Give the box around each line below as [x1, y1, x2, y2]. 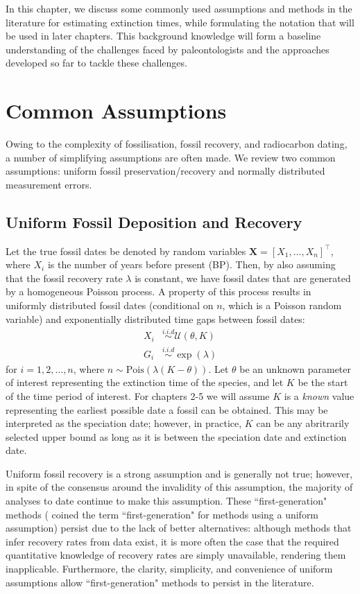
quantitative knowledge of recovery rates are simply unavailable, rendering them [6, 548, 346, 562]
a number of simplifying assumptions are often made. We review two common [6, 150, 336, 164]
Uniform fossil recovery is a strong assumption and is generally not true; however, [6, 466, 353, 480]
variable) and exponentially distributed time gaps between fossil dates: [6, 311, 305, 326]
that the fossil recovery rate [6, 270, 123, 285]
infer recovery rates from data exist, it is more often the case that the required [6, 534, 339, 548]
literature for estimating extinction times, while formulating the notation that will [6, 15, 354, 29]
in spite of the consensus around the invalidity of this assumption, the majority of [6, 480, 353, 494]
